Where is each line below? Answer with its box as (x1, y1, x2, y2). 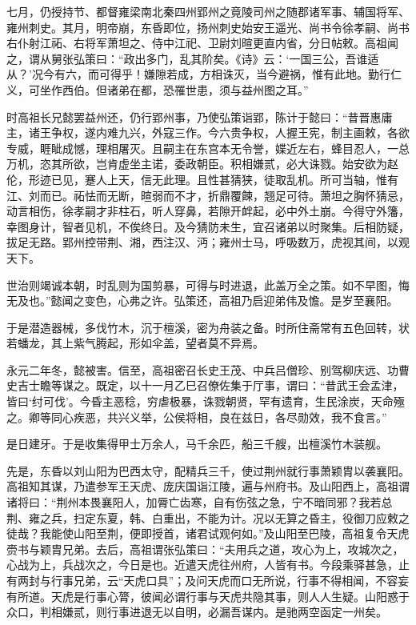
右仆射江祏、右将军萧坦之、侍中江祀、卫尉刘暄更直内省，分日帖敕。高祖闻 (6, 34, 398, 51)
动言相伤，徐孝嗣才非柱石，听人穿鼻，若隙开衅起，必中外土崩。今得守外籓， (6, 202, 410, 219)
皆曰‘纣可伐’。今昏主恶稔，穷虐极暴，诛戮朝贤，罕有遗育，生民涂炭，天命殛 (6, 393, 405, 410)
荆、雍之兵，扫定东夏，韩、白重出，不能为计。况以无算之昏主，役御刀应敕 (6, 509, 398, 526)
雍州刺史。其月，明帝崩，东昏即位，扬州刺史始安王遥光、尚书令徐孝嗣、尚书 (6, 18, 410, 35)
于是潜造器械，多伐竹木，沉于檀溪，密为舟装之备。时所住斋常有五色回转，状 (6, 319, 410, 335)
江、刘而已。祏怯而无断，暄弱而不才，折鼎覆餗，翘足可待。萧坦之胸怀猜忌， (6, 186, 410, 203)
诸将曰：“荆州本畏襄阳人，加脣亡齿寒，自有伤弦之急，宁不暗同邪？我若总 (6, 494, 393, 511)
